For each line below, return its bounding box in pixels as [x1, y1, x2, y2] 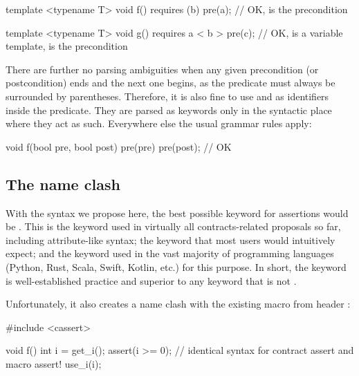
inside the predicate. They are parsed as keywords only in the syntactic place [6, 102, 332, 117]
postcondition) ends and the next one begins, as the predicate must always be [6, 75, 335, 90]
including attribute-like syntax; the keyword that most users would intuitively [6, 232, 335, 247]
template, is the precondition [6, 39, 128, 53]
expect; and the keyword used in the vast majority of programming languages [6, 246, 334, 261]
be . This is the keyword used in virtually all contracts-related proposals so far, [6, 219, 341, 234]
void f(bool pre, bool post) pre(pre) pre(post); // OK [6, 139, 232, 153]
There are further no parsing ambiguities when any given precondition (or [6, 62, 319, 76]
